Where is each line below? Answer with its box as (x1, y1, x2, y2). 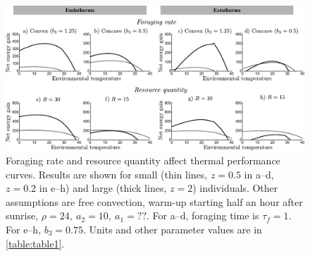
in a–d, (244, 166, 274, 181)
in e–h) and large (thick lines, (39, 181, 167, 195)
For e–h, (6, 221, 42, 236)
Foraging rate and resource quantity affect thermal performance (6, 152, 280, 167)
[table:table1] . (6, 236, 65, 250)
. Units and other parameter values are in (82, 221, 262, 236)
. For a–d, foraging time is (147, 208, 259, 223)
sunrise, (6, 208, 39, 223)
